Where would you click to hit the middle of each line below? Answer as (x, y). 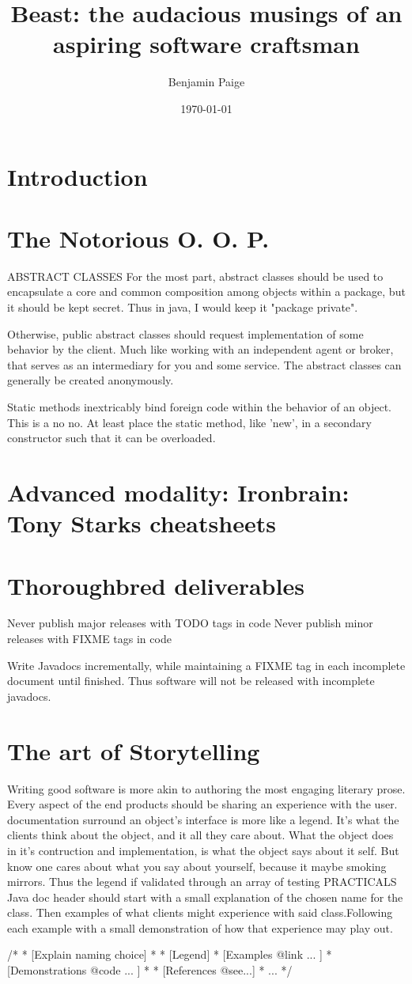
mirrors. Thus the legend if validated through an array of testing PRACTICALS (202, 882)
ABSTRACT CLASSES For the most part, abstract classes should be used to (195, 276)
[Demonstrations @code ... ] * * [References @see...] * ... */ (150, 970)
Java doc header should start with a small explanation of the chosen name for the (205, 897)
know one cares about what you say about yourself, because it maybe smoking (197, 866)
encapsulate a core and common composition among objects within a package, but (206, 291)
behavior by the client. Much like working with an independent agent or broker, (200, 349)
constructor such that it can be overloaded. (112, 438)
